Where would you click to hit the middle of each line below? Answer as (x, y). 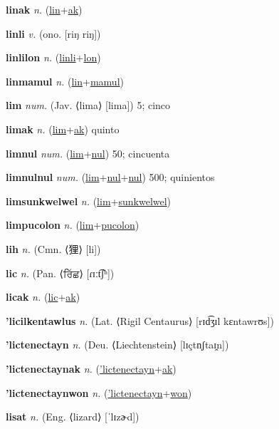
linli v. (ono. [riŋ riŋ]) (53, 33)
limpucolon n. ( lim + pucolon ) (73, 225)
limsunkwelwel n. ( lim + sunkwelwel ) (89, 201)
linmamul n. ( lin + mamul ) (65, 81)
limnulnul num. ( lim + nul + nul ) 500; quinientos (110, 177)
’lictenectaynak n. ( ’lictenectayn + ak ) (91, 368)
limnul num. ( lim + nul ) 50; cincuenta (88, 153)
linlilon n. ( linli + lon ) (53, 57)
